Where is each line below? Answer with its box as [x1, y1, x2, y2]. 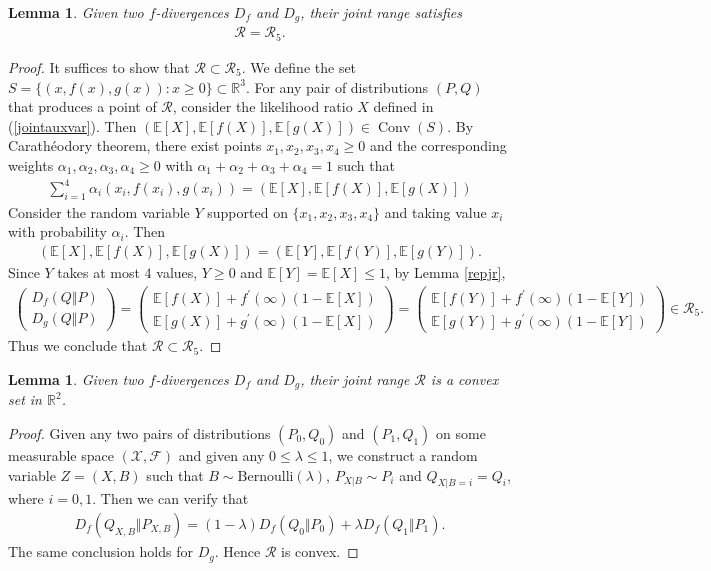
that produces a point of [8, 96, 157, 117]
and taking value [384, 201, 487, 222]
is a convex [430, 368, 499, 389]
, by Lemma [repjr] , [386, 262, 506, 283]
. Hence [214, 541, 261, 562]
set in [8, 389, 42, 410]
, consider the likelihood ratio [172, 96, 353, 117]
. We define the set [241, 56, 357, 77]
